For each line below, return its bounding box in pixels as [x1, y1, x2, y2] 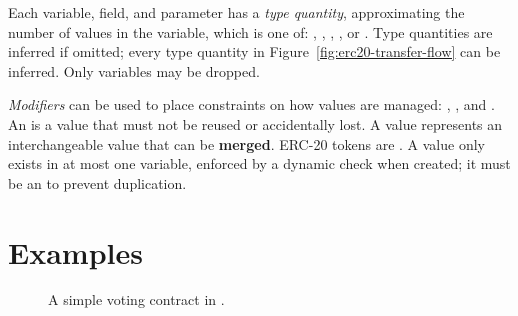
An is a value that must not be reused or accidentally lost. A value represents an [8, 113, 503, 134]
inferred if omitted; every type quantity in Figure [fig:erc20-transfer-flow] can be [8, 41, 501, 62]
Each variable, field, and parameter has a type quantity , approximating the [8, 2, 465, 22]
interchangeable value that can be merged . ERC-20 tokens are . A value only [8, 133, 485, 154]
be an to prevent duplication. [8, 172, 187, 193]
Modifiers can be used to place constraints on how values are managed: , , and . [8, 94, 495, 115]
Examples [8, 231, 143, 272]
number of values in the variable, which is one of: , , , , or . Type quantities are [8, 21, 493, 42]
